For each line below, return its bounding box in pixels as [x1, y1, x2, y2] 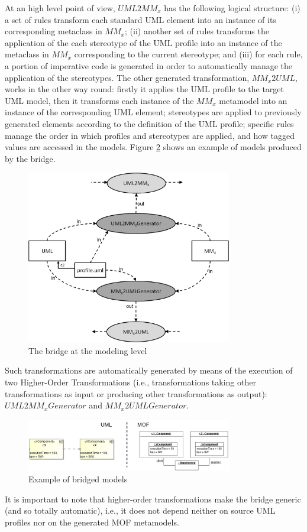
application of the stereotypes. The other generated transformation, [5, 71, 250, 83]
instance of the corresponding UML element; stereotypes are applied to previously [5, 106, 302, 118]
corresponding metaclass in [5, 25, 102, 37]
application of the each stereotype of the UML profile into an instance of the [5, 36, 282, 48]
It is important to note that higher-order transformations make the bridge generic [5, 492, 301, 505]
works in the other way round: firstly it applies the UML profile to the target [5, 83, 285, 95]
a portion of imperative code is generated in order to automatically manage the [5, 59, 292, 72]
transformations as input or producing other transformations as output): [5, 387, 267, 400]
